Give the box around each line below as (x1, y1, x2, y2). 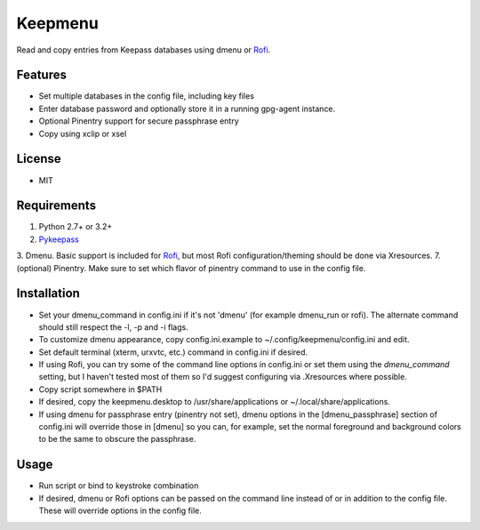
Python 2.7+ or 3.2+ (38, 221, 113, 232)
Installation (16, 285, 80, 301)
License (16, 151, 61, 166)
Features (16, 68, 67, 83)
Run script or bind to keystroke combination (38, 480, 199, 491)
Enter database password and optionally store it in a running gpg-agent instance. (38, 103, 336, 114)
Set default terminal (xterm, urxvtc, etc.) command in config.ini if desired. (38, 347, 308, 357)
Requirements (16, 198, 97, 213)
